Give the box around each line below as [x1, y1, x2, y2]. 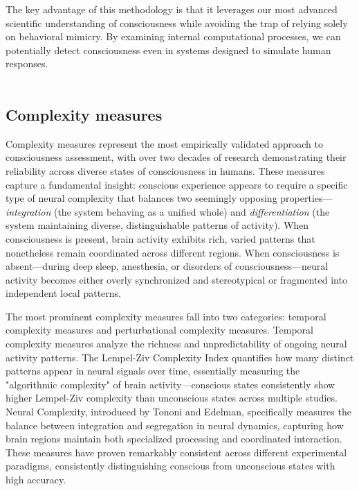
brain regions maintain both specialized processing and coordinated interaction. [6, 431, 342, 446]
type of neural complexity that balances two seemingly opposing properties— [6, 191, 333, 205]
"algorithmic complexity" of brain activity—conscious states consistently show [6, 377, 335, 391]
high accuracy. [6, 472, 66, 487]
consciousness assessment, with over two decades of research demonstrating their [6, 150, 347, 164]
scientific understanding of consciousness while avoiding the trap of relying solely [6, 15, 348, 30]
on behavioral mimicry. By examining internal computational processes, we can [6, 29, 341, 44]
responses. [6, 56, 48, 71]
